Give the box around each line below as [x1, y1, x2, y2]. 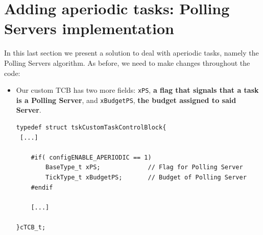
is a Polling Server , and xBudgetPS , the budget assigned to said [16, 94, 236, 105]
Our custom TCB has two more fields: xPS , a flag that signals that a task [16, 85, 259, 95]
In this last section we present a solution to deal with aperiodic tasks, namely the [4, 47, 259, 58]
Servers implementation [4, 18, 175, 39]
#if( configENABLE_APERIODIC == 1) [31, 153, 152, 161]
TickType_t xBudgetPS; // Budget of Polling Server [45, 173, 247, 181]
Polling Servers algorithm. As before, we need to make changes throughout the [4, 57, 250, 68]
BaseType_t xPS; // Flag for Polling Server [45, 164, 243, 171]
